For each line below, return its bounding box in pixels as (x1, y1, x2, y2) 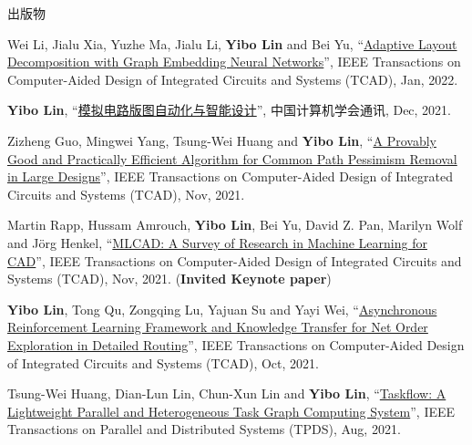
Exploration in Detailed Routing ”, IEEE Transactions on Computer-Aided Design (7, 335, 465, 354)
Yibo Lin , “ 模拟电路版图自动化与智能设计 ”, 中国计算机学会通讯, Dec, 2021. (7, 100, 452, 119)
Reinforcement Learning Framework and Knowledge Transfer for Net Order (7, 317, 428, 336)
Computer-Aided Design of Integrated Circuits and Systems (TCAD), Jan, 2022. (7, 69, 458, 88)
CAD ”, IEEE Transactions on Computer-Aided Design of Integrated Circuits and (7, 251, 462, 270)
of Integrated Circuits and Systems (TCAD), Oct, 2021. (7, 353, 319, 372)
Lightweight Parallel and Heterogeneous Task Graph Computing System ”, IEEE (7, 401, 456, 420)
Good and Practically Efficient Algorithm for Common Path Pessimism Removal (7, 149, 457, 168)
